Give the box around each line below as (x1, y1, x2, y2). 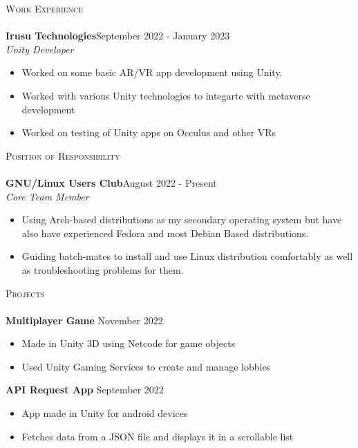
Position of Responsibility (6, 148, 120, 162)
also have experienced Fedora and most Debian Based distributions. (21, 225, 309, 240)
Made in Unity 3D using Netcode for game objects (21, 336, 236, 351)
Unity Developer (6, 41, 74, 56)
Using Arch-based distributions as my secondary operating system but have (21, 212, 342, 227)
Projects (6, 286, 45, 300)
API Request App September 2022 (6, 382, 164, 397)
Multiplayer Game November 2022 (6, 312, 163, 327)
